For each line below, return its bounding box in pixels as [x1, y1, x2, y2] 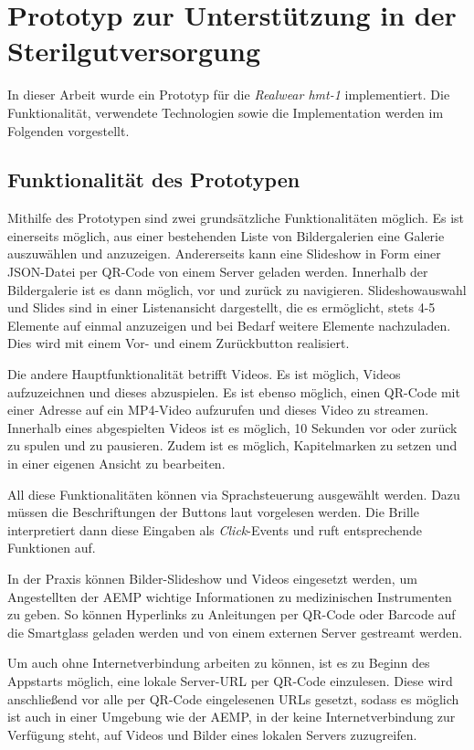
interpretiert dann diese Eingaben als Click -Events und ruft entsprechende [7, 520, 423, 539]
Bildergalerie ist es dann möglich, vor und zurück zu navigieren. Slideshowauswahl [7, 280, 467, 299]
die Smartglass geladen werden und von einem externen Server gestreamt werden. [7, 622, 463, 641]
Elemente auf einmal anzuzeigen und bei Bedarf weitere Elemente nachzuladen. [7, 315, 451, 334]
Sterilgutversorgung [7, 32, 261, 69]
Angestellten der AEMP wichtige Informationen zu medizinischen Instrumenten [7, 586, 452, 606]
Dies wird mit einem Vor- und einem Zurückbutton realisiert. [7, 333, 350, 353]
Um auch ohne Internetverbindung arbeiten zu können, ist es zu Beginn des [7, 653, 430, 672]
